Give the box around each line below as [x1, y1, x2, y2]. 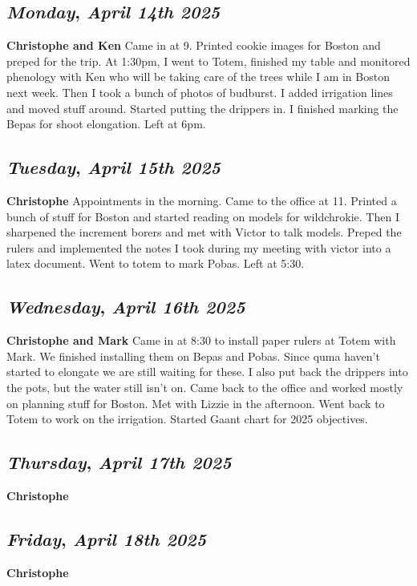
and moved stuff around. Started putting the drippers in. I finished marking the [6, 99, 399, 116]
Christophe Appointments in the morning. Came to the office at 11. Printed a [6, 192, 397, 208]
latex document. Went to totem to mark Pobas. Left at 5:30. [6, 255, 305, 272]
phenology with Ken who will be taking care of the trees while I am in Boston [6, 68, 390, 85]
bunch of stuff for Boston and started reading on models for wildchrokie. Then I [6, 208, 399, 224]
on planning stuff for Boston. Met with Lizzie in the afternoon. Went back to [6, 394, 385, 411]
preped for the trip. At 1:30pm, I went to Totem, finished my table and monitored [6, 52, 411, 69]
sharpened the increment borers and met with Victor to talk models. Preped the [6, 224, 402, 240]
